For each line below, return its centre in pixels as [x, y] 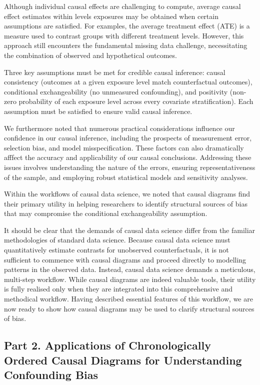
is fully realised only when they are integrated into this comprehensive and [118, 289]
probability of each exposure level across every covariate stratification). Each [136, 101]
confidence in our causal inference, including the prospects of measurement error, [128, 138]
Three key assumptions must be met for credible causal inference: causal [115, 72]
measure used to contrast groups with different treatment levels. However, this [124, 35]
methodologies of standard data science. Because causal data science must [117, 240]
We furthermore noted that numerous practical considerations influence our [119, 128]
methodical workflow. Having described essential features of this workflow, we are [128, 299]
